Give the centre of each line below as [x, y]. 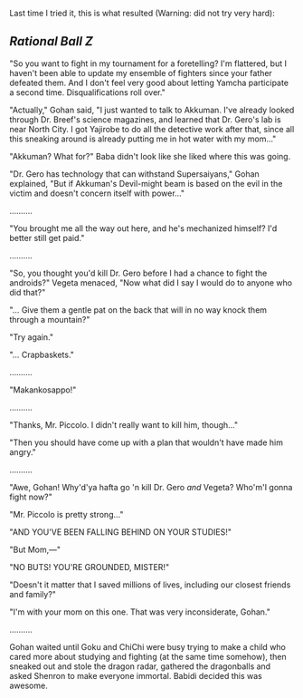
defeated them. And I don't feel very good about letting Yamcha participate [149, 82]
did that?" [28, 292]
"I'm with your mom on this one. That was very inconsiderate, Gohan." [140, 612]
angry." [23, 451]
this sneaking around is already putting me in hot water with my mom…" [143, 139]
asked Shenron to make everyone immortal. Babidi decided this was [136, 675]
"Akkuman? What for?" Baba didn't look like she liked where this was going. [150, 156]
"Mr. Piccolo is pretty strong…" [66, 514]
